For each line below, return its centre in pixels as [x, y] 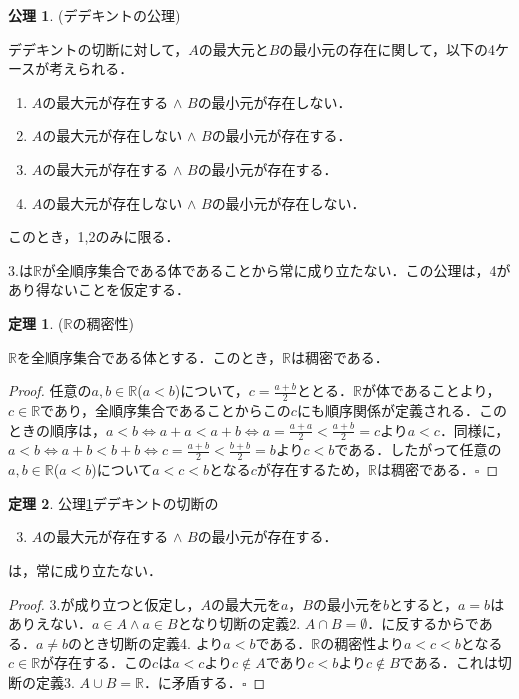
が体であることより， [431, 390]
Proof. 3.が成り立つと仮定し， [104, 603]
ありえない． [50, 623]
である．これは [448, 662]
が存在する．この [96, 662]
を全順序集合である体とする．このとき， [149, 356]
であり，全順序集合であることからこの [165, 409]
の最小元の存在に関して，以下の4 [387, 48]
